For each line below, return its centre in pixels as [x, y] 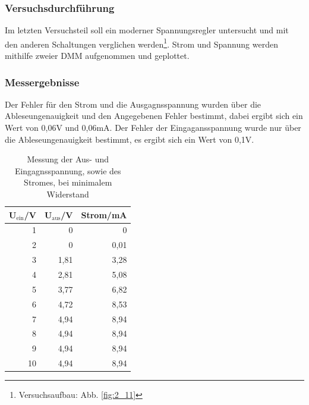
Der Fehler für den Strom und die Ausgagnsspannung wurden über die [133, 104]
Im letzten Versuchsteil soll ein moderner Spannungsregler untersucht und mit [147, 30]
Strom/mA [104, 214]
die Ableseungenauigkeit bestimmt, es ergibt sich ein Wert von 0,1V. [130, 139]
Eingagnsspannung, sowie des [68, 170]
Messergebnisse [42, 82]
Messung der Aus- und [68, 159]
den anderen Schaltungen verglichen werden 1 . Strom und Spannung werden [141, 43]
